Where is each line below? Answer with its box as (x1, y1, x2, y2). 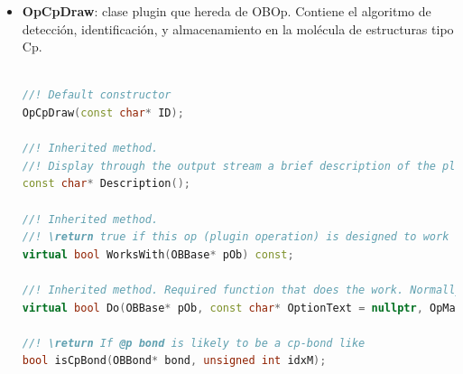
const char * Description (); (22, 177, 190, 191)
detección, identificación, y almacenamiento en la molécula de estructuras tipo (22, 19, 454, 38)
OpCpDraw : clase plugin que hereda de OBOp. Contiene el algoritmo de (22, 2, 431, 20)
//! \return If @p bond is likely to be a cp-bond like (22, 336, 366, 350)
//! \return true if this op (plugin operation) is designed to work (22, 230, 449, 244)
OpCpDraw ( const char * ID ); (22, 106, 184, 119)
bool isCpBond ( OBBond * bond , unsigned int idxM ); (22, 354, 327, 368)
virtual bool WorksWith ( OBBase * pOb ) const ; (22, 248, 294, 261)
